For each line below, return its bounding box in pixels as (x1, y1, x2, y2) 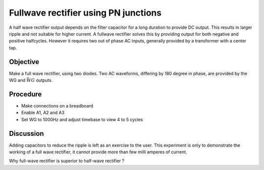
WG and (9, 77, 25, 83)
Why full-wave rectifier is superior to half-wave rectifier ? (9, 158, 125, 164)
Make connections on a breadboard (21, 103, 93, 108)
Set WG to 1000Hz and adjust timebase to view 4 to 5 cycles (21, 116, 143, 122)
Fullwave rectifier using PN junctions (9, 7, 162, 18)
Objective (9, 58, 40, 66)
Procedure (9, 90, 42, 98)
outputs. (36, 77, 53, 83)
